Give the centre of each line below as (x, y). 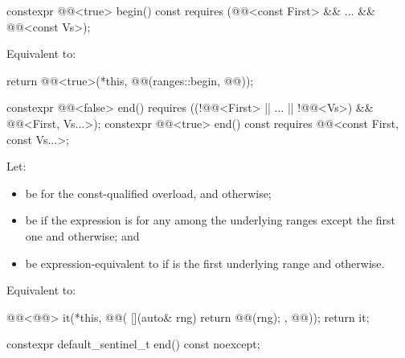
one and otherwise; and (82, 235)
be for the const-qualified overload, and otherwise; (148, 193)
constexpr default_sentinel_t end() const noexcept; (133, 344)
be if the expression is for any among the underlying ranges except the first (211, 220)
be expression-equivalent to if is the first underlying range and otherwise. (205, 263)
